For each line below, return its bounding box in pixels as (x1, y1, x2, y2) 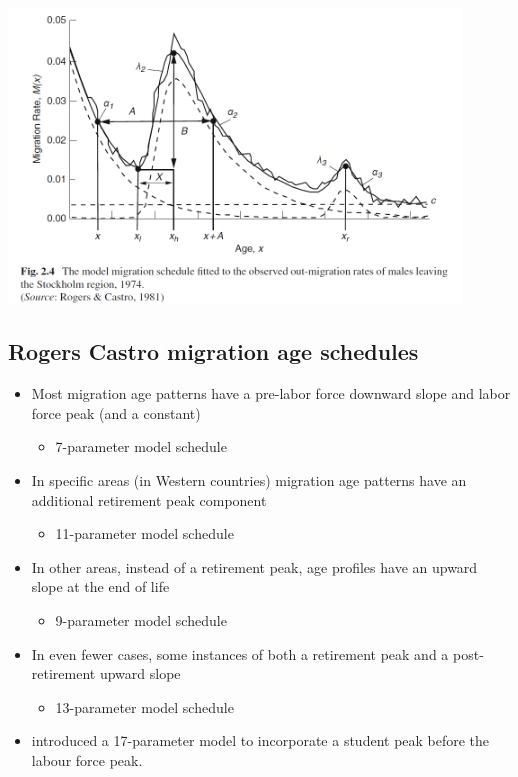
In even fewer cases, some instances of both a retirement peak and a (31, 643, 449, 664)
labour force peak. (31, 750, 143, 771)
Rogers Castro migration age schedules (8, 336, 419, 367)
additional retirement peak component (31, 489, 267, 510)
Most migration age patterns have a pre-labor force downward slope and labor (31, 383, 511, 404)
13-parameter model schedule (55, 696, 234, 717)
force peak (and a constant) (31, 402, 201, 423)
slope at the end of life (31, 576, 170, 597)
